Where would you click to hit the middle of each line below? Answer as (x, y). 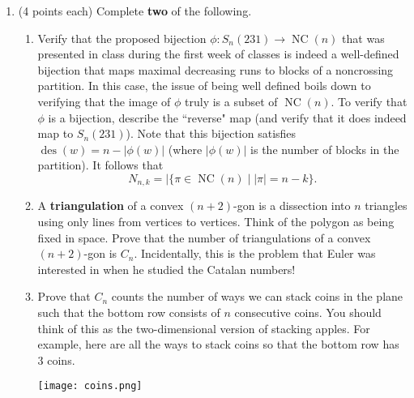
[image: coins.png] (90, 386)
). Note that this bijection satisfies (211, 133)
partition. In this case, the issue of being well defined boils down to (204, 86)
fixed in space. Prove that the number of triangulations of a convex (204, 237)
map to (55, 133)
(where (185, 149)
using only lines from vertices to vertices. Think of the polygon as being (216, 221)
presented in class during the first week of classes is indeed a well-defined (218, 54)
